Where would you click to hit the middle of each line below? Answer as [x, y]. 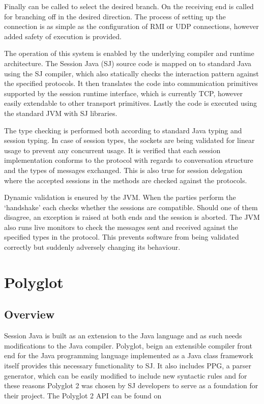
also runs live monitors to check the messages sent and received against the [121, 227]
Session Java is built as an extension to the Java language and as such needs [123, 336]
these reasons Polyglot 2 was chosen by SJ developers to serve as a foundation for [131, 385]
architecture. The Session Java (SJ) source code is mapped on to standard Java [128, 63]
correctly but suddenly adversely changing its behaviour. [92, 247]
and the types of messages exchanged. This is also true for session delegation [123, 170]
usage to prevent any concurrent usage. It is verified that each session [112, 150]
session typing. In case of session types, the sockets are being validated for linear [129, 140]
